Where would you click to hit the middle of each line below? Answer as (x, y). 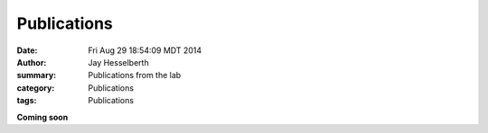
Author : (32, 62)
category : (36, 88)
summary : (37, 75)
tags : (27, 101)
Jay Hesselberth (118, 62)
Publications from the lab (135, 75)
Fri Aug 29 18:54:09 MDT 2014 (145, 50)
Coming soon (42, 117)
